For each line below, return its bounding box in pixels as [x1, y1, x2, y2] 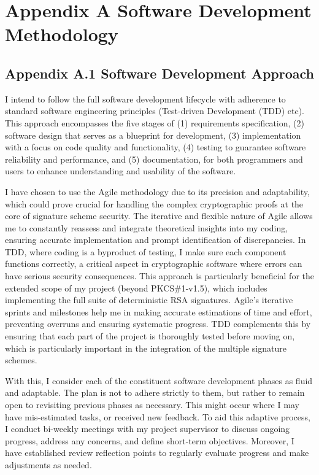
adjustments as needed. [5, 458, 92, 471]
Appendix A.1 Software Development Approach [5, 63, 314, 82]
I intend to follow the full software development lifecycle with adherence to [5, 92, 286, 105]
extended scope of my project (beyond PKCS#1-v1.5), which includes [5, 281, 267, 294]
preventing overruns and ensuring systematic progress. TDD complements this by [5, 317, 311, 330]
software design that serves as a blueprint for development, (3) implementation [5, 128, 301, 141]
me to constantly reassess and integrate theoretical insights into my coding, [5, 221, 288, 234]
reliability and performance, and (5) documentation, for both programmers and [5, 152, 303, 165]
